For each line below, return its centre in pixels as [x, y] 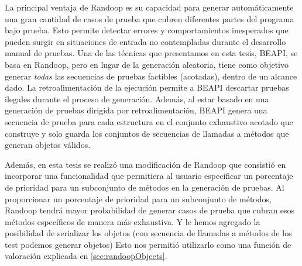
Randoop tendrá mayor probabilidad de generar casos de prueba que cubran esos [150, 210]
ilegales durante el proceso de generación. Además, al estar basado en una [137, 99]
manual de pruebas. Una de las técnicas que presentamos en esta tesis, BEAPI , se [151, 53]
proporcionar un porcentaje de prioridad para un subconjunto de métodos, [138, 198]
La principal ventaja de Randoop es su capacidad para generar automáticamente [149, 7]
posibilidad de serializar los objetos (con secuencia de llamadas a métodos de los [148, 233]
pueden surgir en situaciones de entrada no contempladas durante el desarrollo [145, 41]
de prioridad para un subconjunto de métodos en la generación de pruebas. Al [145, 187]
